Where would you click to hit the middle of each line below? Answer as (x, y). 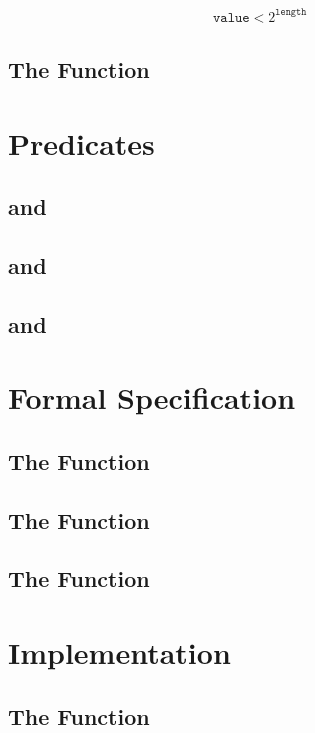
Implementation (119, 651)
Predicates (81, 142)
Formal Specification (152, 397)
